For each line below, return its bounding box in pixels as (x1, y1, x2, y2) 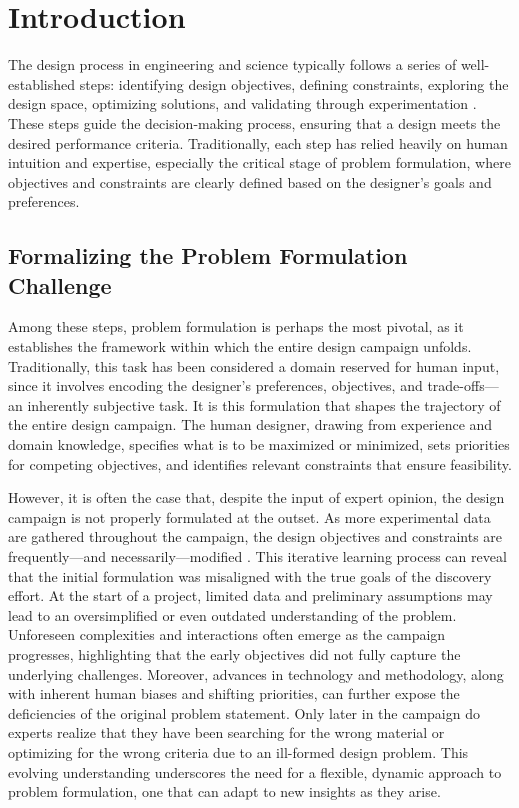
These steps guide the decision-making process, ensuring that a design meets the (8, 112, 501, 133)
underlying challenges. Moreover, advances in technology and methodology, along (8, 663, 504, 684)
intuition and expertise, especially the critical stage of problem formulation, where (8, 152, 511, 173)
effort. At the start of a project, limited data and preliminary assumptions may (8, 585, 493, 606)
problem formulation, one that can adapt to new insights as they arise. (8, 781, 441, 802)
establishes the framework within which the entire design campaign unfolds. (8, 336, 472, 357)
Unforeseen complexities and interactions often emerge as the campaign (8, 624, 446, 645)
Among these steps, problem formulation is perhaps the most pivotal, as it (8, 316, 464, 337)
